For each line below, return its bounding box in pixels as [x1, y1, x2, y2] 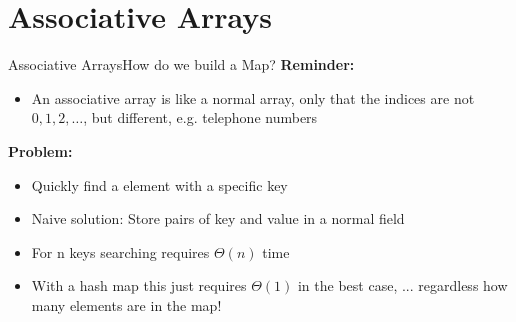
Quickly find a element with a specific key [31, 174, 288, 195]
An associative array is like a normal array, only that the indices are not [31, 87, 475, 108]
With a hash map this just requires [31, 275, 247, 296]
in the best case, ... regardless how [297, 275, 508, 296]
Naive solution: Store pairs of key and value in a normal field [31, 208, 405, 229]
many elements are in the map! [31, 294, 222, 315]
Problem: [8, 140, 73, 161]
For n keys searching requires [31, 241, 210, 262]
